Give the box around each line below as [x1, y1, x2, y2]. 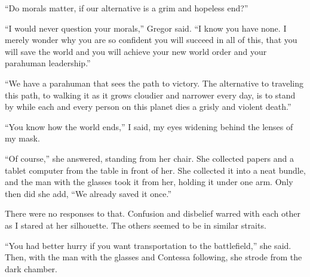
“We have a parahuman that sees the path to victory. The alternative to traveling [5, 76, 304, 89]
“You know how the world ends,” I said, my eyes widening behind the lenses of [5, 120, 293, 133]
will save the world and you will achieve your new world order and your [5, 45, 267, 57]
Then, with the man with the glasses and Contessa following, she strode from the [5, 251, 302, 263]
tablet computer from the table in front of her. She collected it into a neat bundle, [5, 164, 306, 176]
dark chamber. [5, 262, 57, 275]
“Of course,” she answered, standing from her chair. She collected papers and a [5, 152, 294, 164]
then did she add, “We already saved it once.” [5, 187, 172, 199]
